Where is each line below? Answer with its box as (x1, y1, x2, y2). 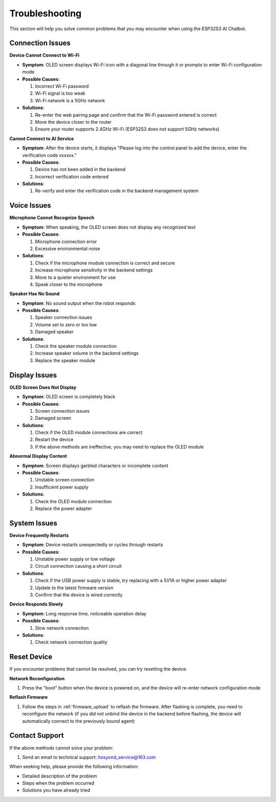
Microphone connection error (35, 238, 97, 244)
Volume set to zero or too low (35, 321, 97, 327)
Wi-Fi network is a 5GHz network (35, 97, 105, 103)
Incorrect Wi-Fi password (35, 83, 89, 90)
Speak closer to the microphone (35, 281, 103, 287)
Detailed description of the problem (22, 773, 97, 779)
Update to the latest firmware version (35, 585, 113, 591)
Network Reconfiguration (9, 675, 65, 681)
